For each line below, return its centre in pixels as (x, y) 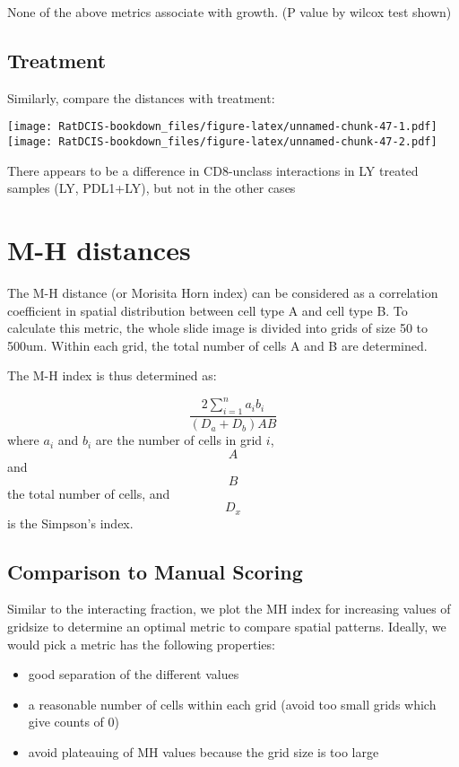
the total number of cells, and (89, 493)
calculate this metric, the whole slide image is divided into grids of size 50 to (218, 328)
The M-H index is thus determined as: (112, 375)
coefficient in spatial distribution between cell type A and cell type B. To (208, 310)
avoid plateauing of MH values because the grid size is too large (204, 751)
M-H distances (99, 250)
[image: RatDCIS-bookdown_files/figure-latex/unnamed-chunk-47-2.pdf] (222, 142)
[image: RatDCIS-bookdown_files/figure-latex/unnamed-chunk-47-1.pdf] (222, 127)
